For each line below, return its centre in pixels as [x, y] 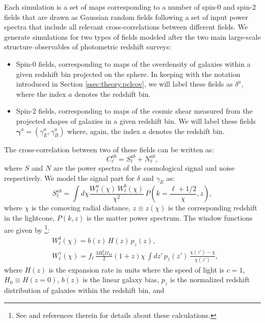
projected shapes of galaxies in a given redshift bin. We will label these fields [136, 120]
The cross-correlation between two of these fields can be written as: [109, 149]
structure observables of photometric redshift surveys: [88, 47]
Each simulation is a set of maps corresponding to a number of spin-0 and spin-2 [130, 7]
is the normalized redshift [210, 279]
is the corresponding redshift [213, 208]
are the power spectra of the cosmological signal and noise [144, 168]
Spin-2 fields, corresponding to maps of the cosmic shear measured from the [134, 111]
